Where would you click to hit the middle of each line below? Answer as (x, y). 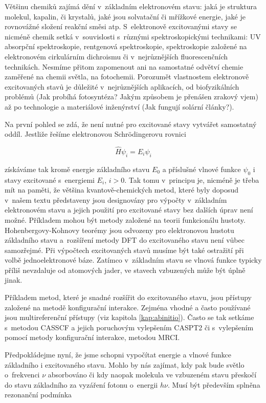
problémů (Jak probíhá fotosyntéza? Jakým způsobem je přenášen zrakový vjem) (131, 97)
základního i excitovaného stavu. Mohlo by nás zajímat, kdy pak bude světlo (125, 364)
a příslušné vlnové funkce (202, 169)
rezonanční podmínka (38, 395)
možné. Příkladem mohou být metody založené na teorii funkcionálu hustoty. (125, 219)
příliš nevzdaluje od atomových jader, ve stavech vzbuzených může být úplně (125, 270)
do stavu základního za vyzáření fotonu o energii (81, 384)
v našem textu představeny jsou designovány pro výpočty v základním (116, 199)
